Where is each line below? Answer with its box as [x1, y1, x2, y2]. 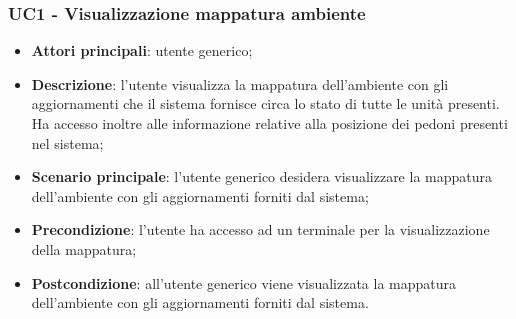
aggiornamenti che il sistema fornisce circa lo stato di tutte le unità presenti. [31, 93, 500, 114]
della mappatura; [31, 238, 137, 259]
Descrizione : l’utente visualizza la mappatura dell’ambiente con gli [31, 73, 449, 94]
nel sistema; [31, 132, 104, 153]
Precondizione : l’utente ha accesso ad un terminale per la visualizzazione [31, 219, 490, 240]
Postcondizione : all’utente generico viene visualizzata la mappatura [31, 272, 457, 293]
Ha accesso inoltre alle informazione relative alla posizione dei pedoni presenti [31, 113, 508, 133]
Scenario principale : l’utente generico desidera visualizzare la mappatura [31, 166, 492, 187]
